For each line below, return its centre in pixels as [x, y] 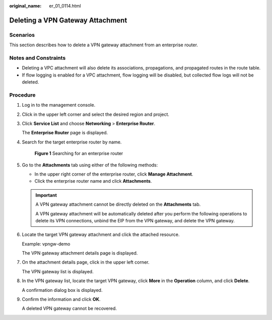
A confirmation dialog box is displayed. [62, 290]
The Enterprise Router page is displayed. [65, 133]
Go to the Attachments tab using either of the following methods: [90, 165]
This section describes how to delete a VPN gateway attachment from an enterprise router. [104, 45]
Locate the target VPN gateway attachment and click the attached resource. [101, 234]
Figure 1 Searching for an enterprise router [79, 153]
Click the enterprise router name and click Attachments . [93, 181]
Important [46, 195]
